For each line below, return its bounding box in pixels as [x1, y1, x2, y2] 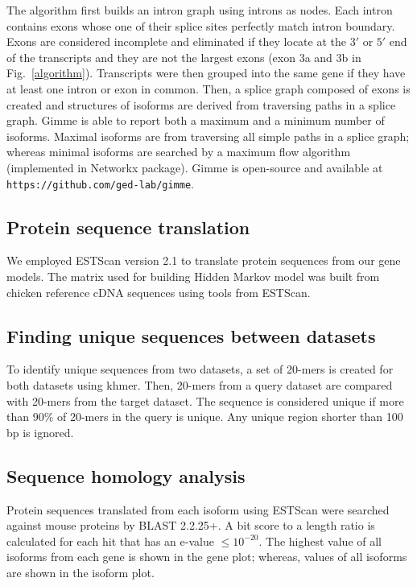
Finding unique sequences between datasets [6, 323, 376, 348]
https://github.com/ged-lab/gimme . [6, 175, 194, 192]
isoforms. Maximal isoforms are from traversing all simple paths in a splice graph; [6, 127, 410, 144]
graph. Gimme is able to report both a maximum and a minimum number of [6, 112, 385, 129]
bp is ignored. [6, 423, 74, 440]
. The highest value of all [258, 532, 382, 549]
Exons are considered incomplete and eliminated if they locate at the [6, 33, 346, 50]
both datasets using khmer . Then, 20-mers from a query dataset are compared [6, 376, 393, 393]
